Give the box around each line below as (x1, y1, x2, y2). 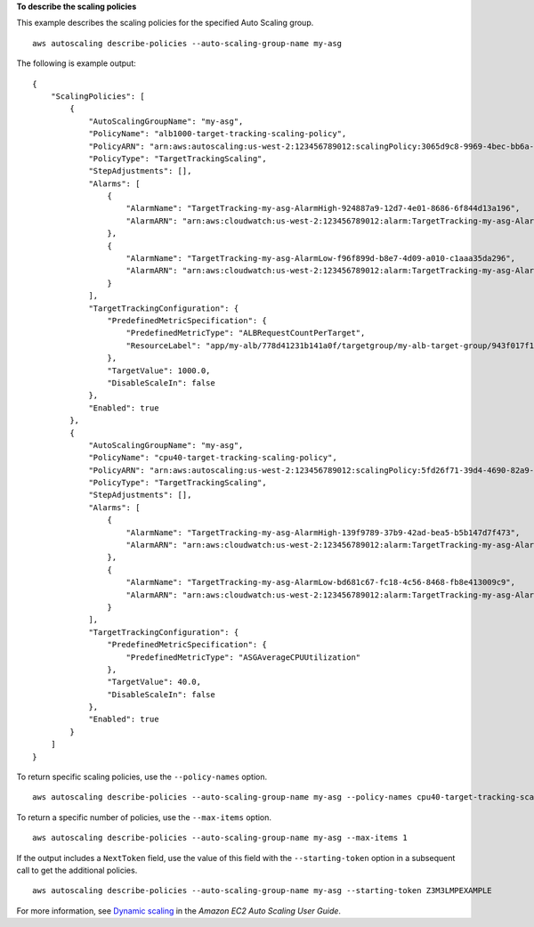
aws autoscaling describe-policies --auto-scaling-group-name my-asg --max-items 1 (32, 833, 409, 843)
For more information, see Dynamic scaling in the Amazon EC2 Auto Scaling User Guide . (16, 905, 342, 916)
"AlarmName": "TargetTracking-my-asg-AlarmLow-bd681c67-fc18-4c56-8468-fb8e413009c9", (125, 577, 516, 588)
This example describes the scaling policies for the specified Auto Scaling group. (16, 18, 314, 28)
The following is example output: (16, 58, 137, 69)
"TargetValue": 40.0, (107, 677, 202, 687)
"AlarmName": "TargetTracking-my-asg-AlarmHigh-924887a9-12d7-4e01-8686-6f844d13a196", (125, 203, 521, 214)
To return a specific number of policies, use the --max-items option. (16, 811, 271, 823)
